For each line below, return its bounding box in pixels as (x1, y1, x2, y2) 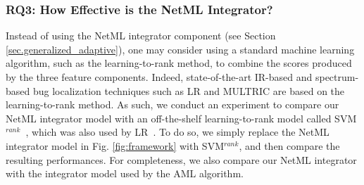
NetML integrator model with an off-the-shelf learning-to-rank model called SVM (6, 110, 357, 125)
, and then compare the (239, 138, 340, 153)
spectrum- (315, 70, 359, 84)
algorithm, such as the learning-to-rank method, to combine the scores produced (6, 56, 352, 70)
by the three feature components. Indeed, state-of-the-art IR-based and (6, 70, 313, 84)
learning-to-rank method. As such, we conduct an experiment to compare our (6, 97, 339, 112)
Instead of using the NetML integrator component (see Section (6, 28, 276, 43)
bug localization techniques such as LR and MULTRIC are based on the (32, 83, 345, 98)
